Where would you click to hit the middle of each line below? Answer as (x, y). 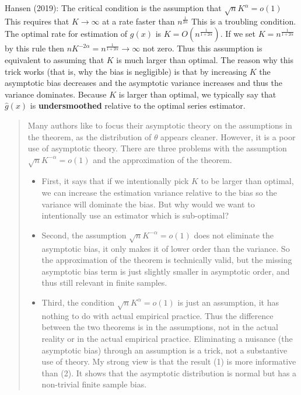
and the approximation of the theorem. (162, 159)
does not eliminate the (234, 235)
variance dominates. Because (56, 94)
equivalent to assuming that (55, 59)
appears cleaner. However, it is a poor (228, 136)
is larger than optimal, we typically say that (197, 94)
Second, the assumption (84, 235)
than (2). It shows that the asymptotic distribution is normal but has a (169, 373)
